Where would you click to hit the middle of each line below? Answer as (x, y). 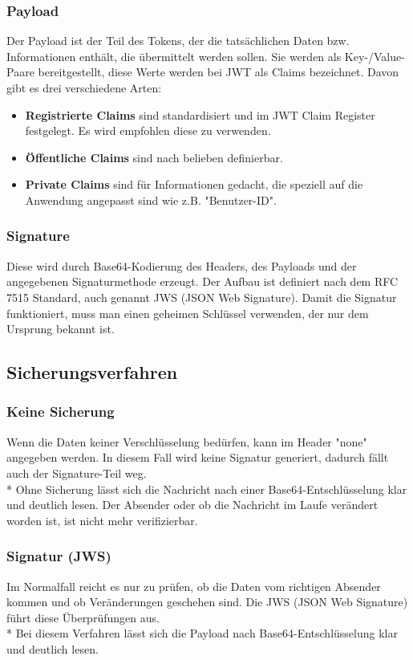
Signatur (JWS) (59, 556)
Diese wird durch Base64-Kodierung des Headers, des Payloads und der (182, 265)
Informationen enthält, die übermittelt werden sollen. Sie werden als (174, 56)
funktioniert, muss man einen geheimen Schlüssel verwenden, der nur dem (188, 313)
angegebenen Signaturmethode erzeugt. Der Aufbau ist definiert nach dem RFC (202, 281)
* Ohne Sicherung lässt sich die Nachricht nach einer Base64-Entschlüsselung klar (207, 489)
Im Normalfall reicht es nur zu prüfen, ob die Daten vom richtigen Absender (194, 586)
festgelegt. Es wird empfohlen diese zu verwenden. (148, 130)
